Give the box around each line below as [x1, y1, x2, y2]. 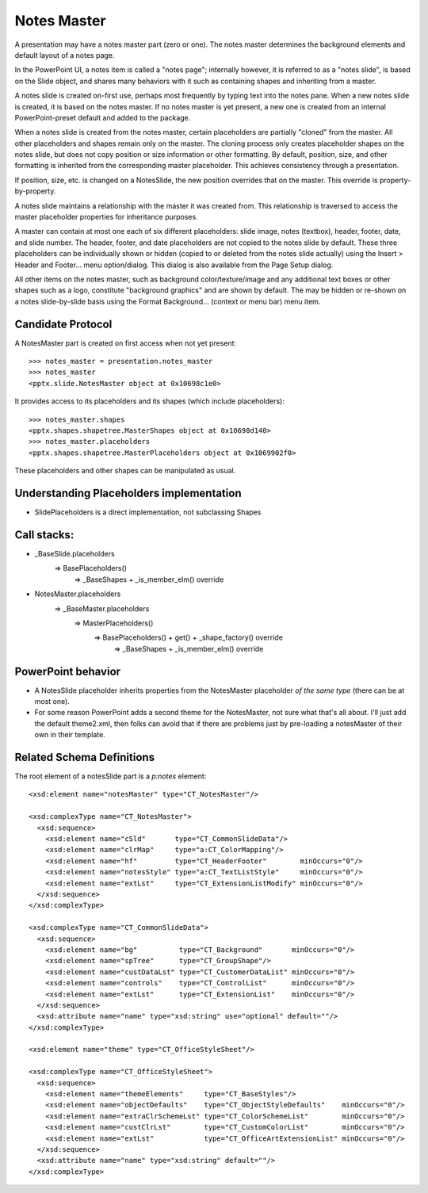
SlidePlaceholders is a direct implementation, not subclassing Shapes [34, 507, 262, 517]
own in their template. [34, 730, 106, 740]
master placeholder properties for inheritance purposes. [14, 212, 198, 222]
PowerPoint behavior [14, 664, 121, 678]
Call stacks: [14, 528, 75, 541]
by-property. [14, 186, 56, 196]
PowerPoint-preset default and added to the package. [14, 113, 191, 122]
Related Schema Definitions [14, 751, 155, 764]
